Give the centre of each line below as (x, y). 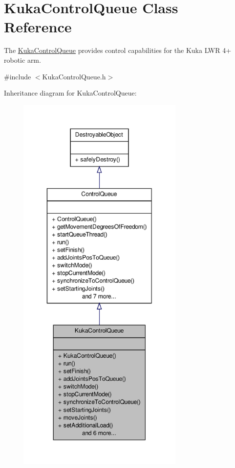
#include (18, 76)
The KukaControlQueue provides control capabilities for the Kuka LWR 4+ (118, 50)
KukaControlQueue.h (74, 76)
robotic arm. (22, 60)
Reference (38, 27)
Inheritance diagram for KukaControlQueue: (70, 93)
